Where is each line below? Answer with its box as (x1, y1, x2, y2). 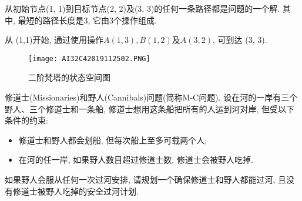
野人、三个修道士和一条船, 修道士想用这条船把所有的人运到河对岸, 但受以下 (5, 102, 295, 115)
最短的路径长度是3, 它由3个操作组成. (18, 14, 157, 26)
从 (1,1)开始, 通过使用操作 (5, 33, 103, 46)
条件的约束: (5, 114, 48, 126)
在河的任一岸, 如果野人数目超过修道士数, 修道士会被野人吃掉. (18, 153, 253, 166)
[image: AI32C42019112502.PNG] (28, 54, 150, 63)
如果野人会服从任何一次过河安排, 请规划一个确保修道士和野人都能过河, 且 (5, 173, 287, 185)
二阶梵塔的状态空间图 (28, 71, 110, 83)
